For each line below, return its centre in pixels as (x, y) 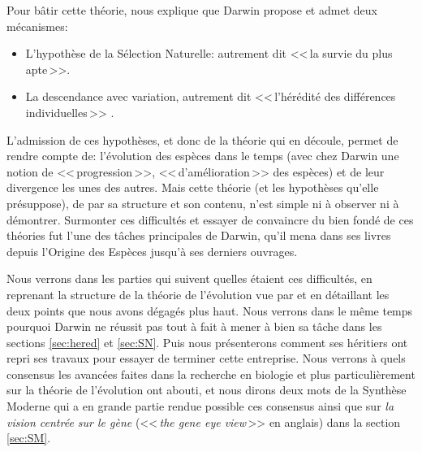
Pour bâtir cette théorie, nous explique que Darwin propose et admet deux (192, 10)
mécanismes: (37, 26)
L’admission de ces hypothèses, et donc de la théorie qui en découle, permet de (202, 139)
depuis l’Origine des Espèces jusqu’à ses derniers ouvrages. (152, 251)
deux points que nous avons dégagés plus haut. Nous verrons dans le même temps (210, 310)
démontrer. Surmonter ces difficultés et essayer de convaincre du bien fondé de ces (210, 219)
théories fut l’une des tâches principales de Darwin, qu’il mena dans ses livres (199, 235)
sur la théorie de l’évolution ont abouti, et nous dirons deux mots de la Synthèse (207, 390)
